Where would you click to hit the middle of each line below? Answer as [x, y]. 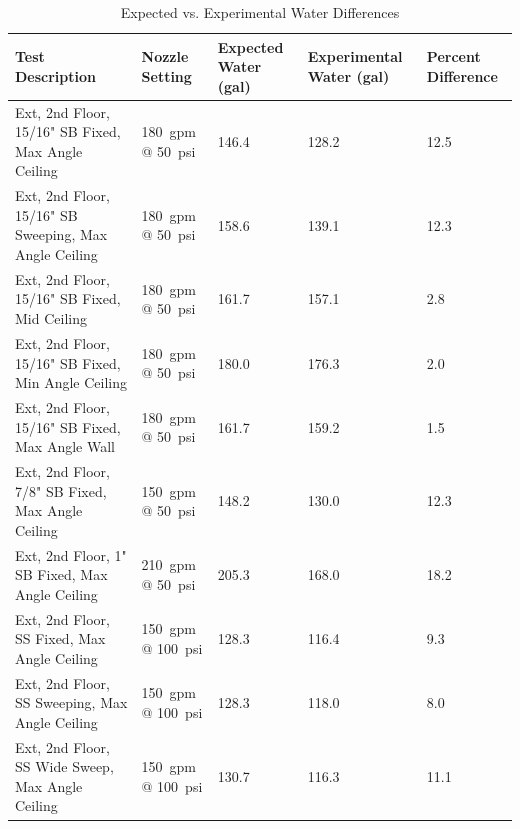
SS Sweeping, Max [71, 702]
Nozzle [165, 56]
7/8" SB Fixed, [61, 490]
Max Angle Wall [65, 446]
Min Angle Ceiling [71, 382]
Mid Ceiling [51, 318]
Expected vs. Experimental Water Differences [260, 12]
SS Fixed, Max [60, 638]
